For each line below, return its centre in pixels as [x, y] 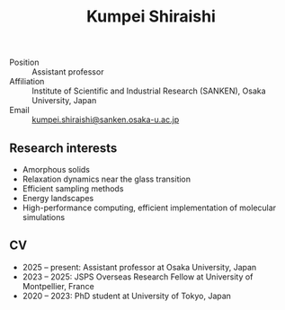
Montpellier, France [58, 286]
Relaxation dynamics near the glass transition [107, 179]
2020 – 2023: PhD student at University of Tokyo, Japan [127, 296]
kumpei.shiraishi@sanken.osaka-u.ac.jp [106, 120]
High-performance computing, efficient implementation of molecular [149, 208]
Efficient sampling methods [73, 189]
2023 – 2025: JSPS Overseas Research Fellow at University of [138, 277]
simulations [44, 217]
